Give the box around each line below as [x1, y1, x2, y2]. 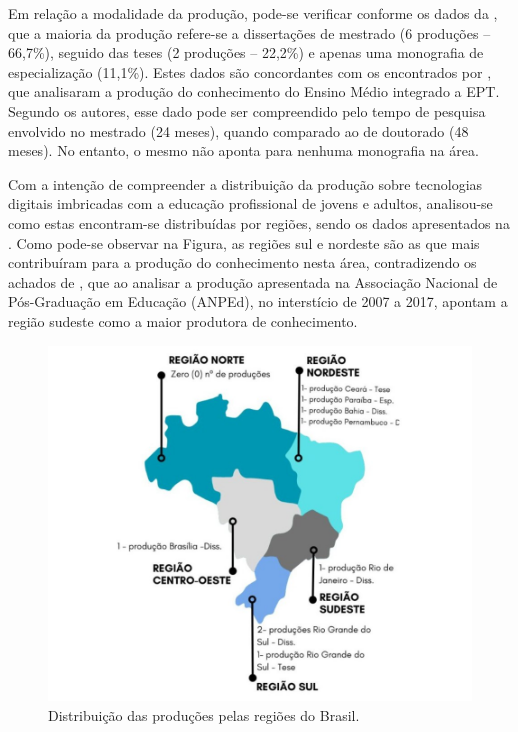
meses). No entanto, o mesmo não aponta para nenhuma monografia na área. [8, 140, 479, 161]
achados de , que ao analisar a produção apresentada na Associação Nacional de [8, 271, 498, 292]
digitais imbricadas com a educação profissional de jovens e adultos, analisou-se [8, 193, 493, 214]
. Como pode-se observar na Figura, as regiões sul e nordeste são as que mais [8, 232, 480, 253]
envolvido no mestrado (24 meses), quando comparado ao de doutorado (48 [8, 120, 469, 141]
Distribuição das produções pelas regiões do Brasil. [48, 704, 360, 725]
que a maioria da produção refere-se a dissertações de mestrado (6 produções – [8, 22, 491, 43]
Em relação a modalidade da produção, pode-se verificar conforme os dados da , [8, 3, 498, 23]
